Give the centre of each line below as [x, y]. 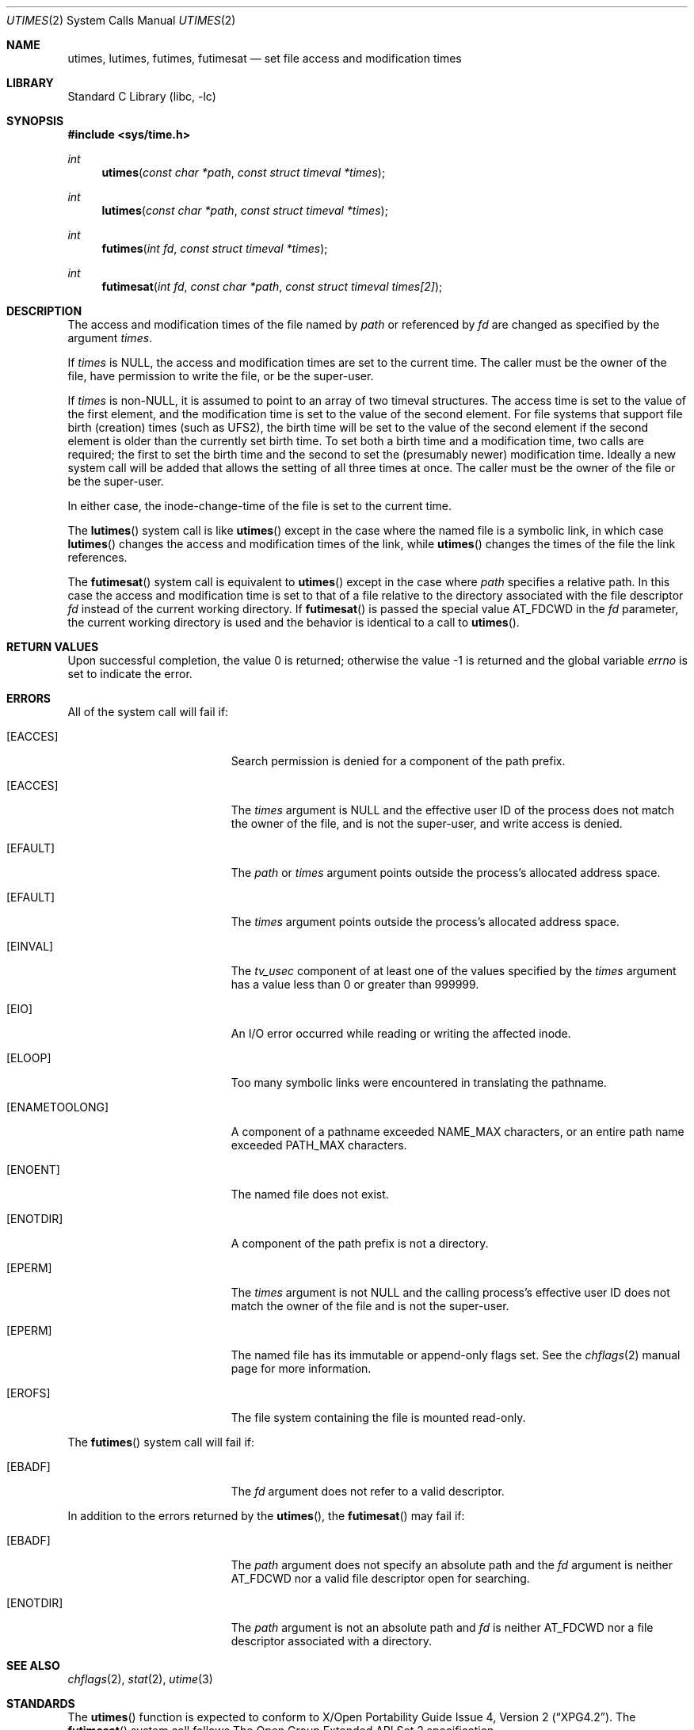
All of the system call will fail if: [148, 712]
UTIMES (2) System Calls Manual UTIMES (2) [121, 20]
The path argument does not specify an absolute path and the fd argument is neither [452, 1565]
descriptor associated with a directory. [331, 1641]
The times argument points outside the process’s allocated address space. [425, 922]
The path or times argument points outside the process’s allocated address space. [446, 873]
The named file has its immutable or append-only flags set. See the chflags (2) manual [456, 1355]
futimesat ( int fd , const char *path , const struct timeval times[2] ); [272, 286]
